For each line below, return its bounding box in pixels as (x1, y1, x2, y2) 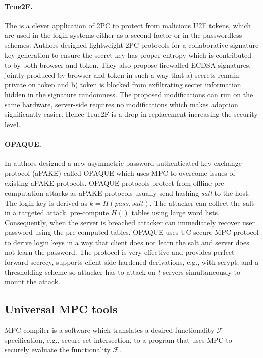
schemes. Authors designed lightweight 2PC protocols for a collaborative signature (5, 39, 259, 50)
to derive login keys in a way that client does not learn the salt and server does (5, 236, 249, 247)
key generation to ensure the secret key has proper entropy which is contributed (5, 49, 252, 60)
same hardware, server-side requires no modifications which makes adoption (5, 99, 238, 109)
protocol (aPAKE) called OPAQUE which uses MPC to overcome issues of (5, 167, 235, 178)
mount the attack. (5, 276, 61, 287)
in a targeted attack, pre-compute (5, 207, 109, 218)
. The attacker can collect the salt (149, 197, 254, 208)
